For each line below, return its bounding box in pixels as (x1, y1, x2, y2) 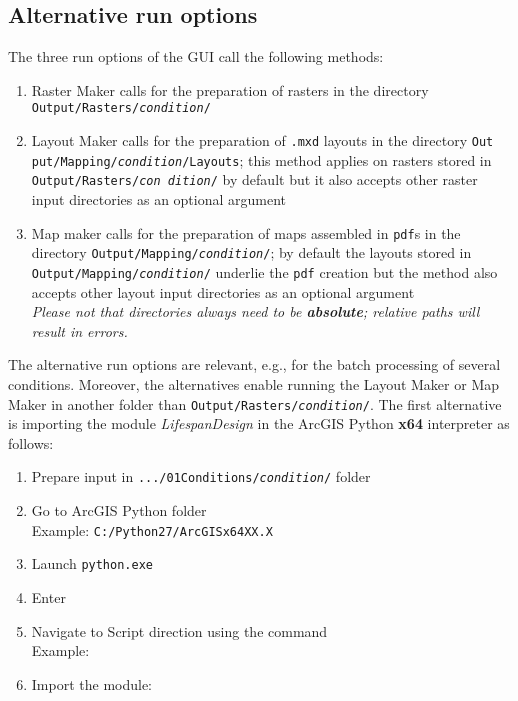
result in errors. (31, 320, 128, 341)
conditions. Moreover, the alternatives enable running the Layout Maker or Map (8, 373, 500, 394)
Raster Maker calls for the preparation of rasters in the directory (31, 79, 429, 100)
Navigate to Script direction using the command (31, 620, 328, 641)
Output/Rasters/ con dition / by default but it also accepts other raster (31, 169, 478, 190)
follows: (8, 432, 54, 453)
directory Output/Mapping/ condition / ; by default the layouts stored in (31, 242, 472, 263)
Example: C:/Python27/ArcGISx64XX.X (31, 519, 273, 540)
